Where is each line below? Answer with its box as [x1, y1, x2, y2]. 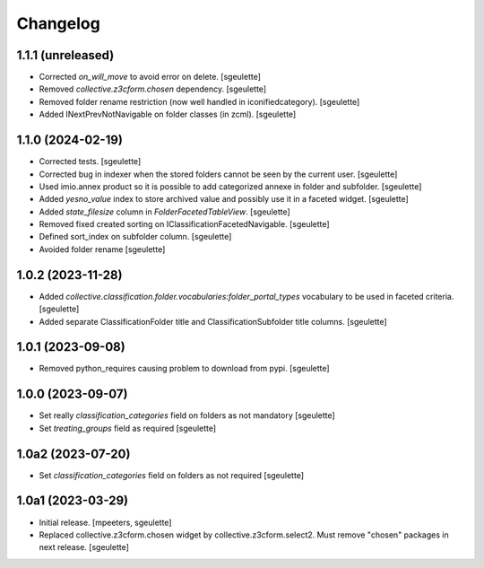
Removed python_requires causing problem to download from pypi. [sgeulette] [39, 363, 331, 374]
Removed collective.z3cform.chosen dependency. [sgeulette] [39, 83, 267, 94]
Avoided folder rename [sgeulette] [39, 243, 166, 255]
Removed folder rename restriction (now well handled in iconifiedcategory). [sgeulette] [39, 96, 360, 107]
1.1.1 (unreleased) [16, 48, 115, 63]
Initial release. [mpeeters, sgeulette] [39, 517, 172, 528]
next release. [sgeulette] [39, 542, 130, 553]
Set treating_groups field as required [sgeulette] [39, 423, 217, 433]
